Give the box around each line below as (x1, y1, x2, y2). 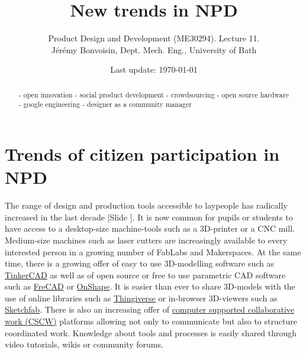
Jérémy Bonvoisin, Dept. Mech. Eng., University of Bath (51, 43, 257, 56)
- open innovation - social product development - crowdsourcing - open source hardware (18, 89, 289, 99)
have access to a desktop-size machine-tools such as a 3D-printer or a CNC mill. (5, 222, 295, 235)
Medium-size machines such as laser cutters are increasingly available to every (5, 233, 288, 246)
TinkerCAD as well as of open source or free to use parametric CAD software (5, 268, 286, 281)
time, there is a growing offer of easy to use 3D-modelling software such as (5, 257, 274, 269)
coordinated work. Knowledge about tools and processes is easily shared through (5, 326, 297, 339)
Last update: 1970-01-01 (110, 63, 198, 76)
